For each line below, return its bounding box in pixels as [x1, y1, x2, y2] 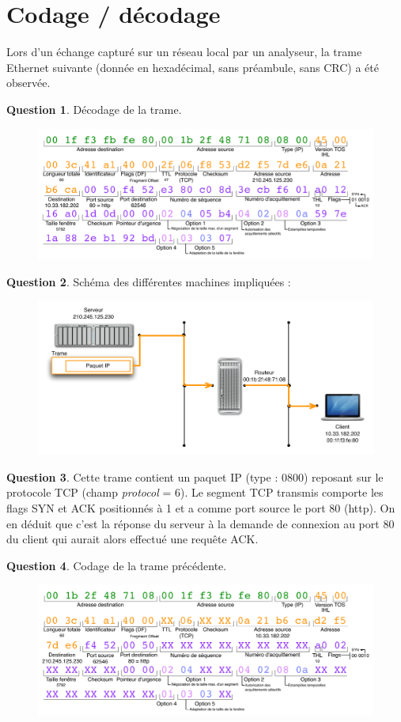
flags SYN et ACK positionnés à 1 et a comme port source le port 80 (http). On [6, 499, 395, 516]
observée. [6, 74, 51, 91]
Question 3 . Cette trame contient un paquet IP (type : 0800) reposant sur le [6, 468, 384, 485]
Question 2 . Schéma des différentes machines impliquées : [6, 273, 291, 289]
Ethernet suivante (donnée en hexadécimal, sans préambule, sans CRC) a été [6, 59, 379, 75]
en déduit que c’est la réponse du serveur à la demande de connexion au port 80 [6, 515, 395, 531]
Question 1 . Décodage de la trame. [6, 100, 182, 117]
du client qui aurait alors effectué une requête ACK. [6, 531, 259, 547]
